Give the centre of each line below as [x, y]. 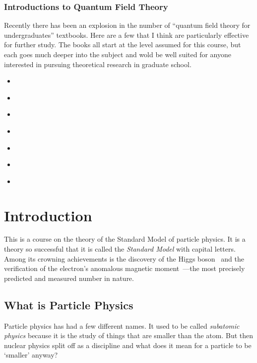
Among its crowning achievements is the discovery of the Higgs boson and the [124, 258]
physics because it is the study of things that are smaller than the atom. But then [129, 335]
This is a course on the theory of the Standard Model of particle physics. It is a [125, 239]
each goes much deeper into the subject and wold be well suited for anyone [118, 54]
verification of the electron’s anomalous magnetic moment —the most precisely [125, 268]
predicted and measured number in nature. [69, 278]
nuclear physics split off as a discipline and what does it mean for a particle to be [128, 345]
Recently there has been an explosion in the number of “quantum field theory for [127, 25]
